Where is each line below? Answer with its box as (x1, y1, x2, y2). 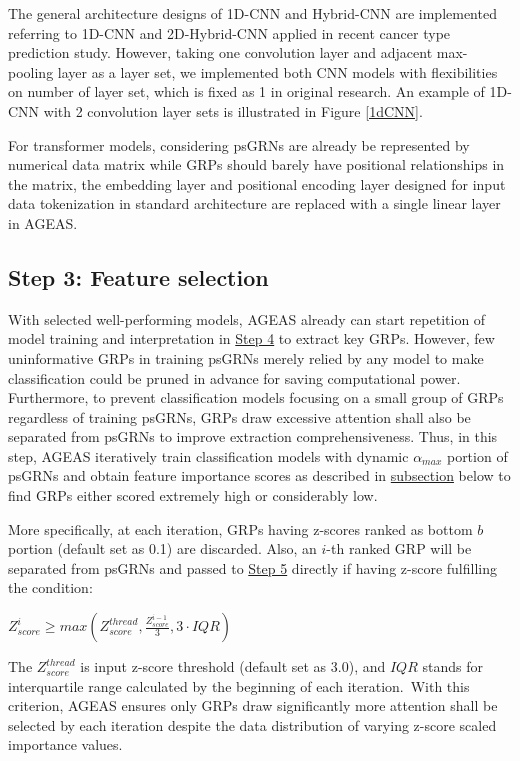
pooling (8, 61, 54, 82)
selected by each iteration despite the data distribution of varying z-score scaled (8, 714, 497, 735)
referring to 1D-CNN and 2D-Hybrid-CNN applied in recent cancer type (8, 22, 451, 43)
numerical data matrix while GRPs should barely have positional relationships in (8, 154, 505, 175)
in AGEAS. (8, 212, 78, 233)
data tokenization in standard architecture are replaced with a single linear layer (8, 193, 501, 214)
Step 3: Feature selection (8, 261, 269, 292)
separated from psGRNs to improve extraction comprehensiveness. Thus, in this (8, 426, 498, 447)
